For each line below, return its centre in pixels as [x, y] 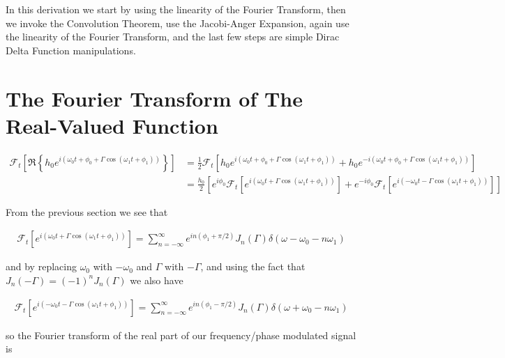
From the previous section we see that [87, 211]
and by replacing [41, 266]
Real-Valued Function [112, 125]
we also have [157, 280]
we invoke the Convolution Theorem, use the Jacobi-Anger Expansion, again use [178, 23]
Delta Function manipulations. [71, 50]
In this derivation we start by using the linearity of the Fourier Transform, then [176, 9]
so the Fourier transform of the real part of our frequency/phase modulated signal [181, 335]
